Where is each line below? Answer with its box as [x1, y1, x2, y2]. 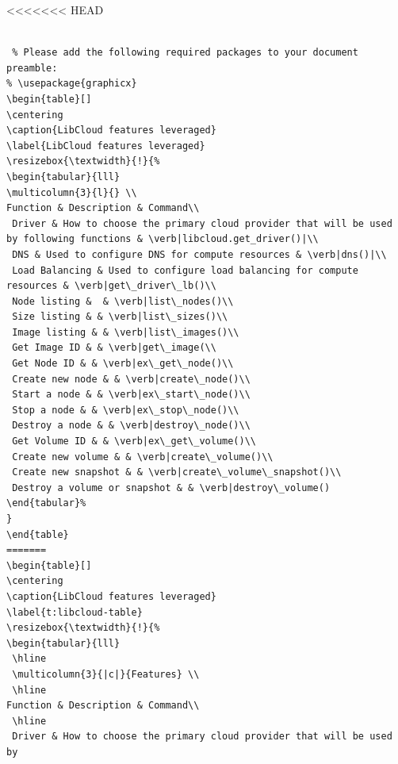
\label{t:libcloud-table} [6, 606, 143, 618]
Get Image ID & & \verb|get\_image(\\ [12, 342, 216, 354]
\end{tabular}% [6, 497, 86, 509]
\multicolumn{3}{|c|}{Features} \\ [12, 668, 200, 680]
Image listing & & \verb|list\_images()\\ [12, 326, 239, 338]
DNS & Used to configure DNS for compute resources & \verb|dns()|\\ [12, 248, 387, 260]
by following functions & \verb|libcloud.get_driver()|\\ [6, 233, 319, 245]
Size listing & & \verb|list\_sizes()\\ [12, 311, 228, 323]
